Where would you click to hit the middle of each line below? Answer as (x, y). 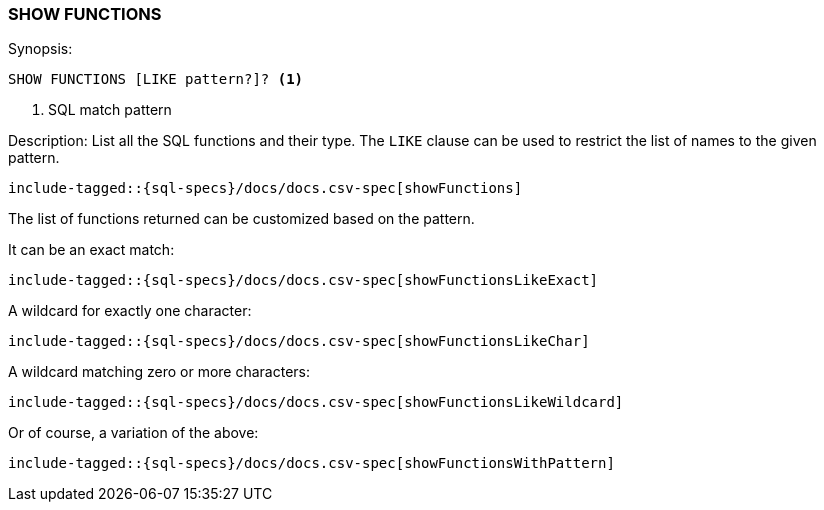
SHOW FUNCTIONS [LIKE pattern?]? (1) (156, 79)
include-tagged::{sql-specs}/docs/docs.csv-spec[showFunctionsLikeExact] (303, 280)
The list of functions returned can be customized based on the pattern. (241, 219)
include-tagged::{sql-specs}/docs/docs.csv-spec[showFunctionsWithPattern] (311, 463)
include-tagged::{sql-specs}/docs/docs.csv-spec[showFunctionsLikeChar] (299, 341)
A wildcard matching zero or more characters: (159, 372)
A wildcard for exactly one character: (130, 311)
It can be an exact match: (91, 250)
